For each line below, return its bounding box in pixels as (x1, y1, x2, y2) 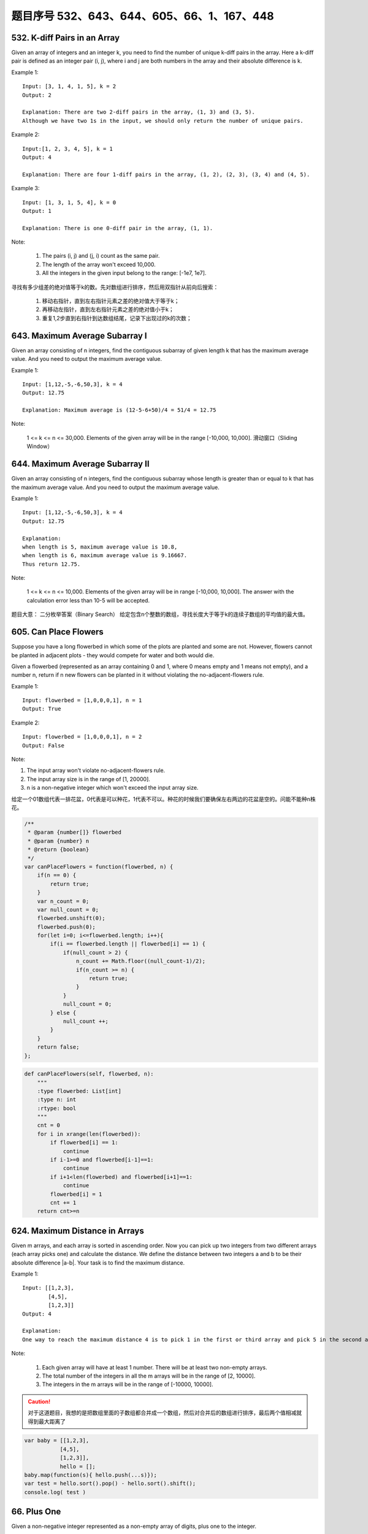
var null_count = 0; (37, 906, 99, 913)
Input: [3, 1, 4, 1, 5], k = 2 (22, 83, 117, 90)
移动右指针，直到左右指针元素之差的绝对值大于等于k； (42, 298, 180, 305)
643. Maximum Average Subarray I (11, 330, 147, 341)
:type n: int (37, 1096, 77, 1103)
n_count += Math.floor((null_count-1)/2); (75, 958, 205, 965)
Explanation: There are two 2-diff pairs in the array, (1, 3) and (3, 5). (22, 109, 255, 116)
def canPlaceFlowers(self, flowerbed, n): (24, 1071, 154, 1077)
